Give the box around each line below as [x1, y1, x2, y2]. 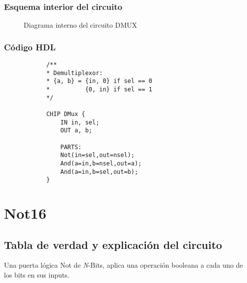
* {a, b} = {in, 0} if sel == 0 [46, 78, 152, 85]
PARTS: [60, 143, 82, 151]
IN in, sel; [60, 119, 100, 126]
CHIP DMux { [46, 110, 85, 118]
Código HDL [4, 40, 56, 53]
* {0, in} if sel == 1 [46, 86, 152, 93]
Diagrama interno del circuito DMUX [24, 20, 137, 30]
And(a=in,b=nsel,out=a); [60, 160, 142, 167]
